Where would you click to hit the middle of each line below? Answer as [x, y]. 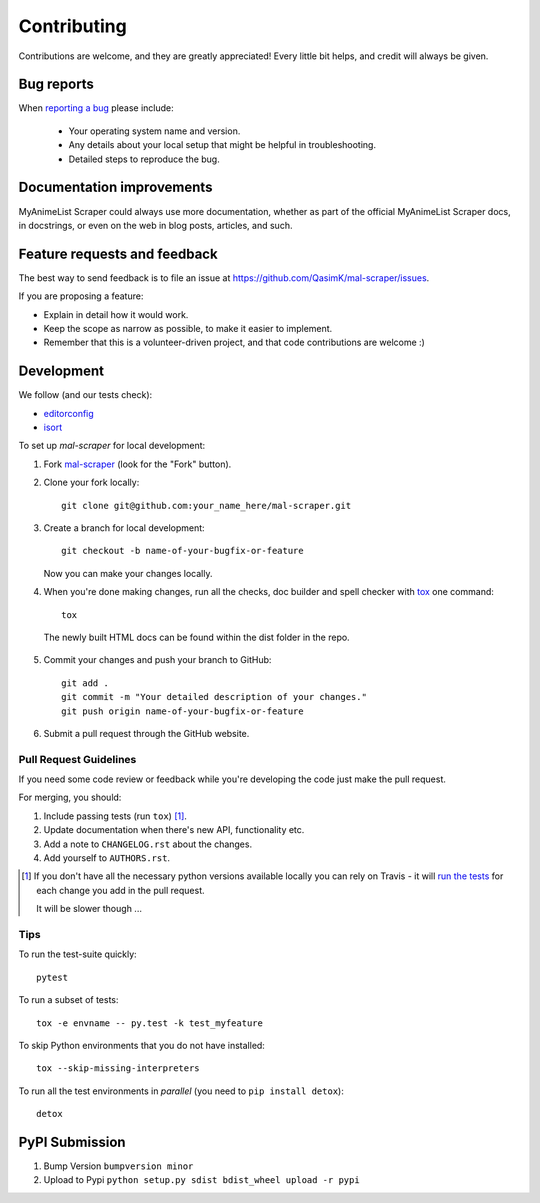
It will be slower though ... [89, 909]
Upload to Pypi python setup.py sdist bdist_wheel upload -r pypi [201, 1180]
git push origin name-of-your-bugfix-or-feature [182, 711]
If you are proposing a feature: [81, 296]
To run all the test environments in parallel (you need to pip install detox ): [181, 1091]
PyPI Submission [72, 1141]
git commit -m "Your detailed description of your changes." [214, 697]
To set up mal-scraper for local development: [112, 446]
